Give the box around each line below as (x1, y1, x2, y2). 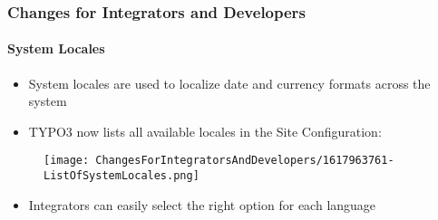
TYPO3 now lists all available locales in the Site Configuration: (28, 121, 382, 140)
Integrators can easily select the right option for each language (28, 195, 376, 214)
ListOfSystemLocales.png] (44, 169, 200, 183)
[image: (44, 154, 90, 167)
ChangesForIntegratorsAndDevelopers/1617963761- (95, 154, 394, 167)
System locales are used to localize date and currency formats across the (28, 73, 431, 92)
